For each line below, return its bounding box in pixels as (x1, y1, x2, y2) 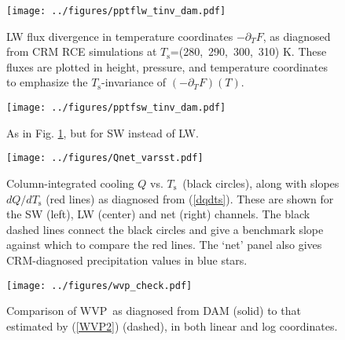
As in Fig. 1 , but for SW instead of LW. (6, 124, 199, 141)
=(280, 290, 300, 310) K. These (170, 43, 327, 60)
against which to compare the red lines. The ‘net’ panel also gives (6, 236, 322, 253)
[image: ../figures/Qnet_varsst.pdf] (6, 152, 204, 164)
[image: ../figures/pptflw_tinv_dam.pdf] (6, 5, 226, 16)
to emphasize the (6, 74, 88, 90)
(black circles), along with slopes (182, 174, 339, 191)
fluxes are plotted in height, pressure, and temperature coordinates (6, 58, 328, 75)
